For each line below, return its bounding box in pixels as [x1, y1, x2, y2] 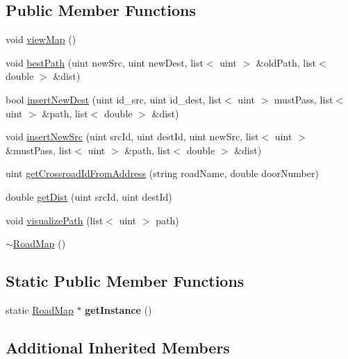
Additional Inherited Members [6, 336, 230, 358]
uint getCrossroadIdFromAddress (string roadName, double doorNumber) [6, 166, 319, 181]
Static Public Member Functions [6, 270, 245, 292]
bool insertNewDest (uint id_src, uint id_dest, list [6, 92, 222, 106]
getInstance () [85, 302, 152, 317]
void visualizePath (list [6, 212, 103, 227]
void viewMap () [6, 32, 76, 47]
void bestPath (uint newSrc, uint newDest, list [6, 55, 204, 69]
